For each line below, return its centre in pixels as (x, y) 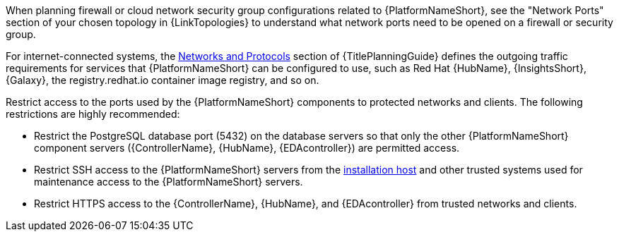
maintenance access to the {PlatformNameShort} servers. (169, 182)
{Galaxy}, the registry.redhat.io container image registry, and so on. (163, 80)
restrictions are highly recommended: (93, 114)
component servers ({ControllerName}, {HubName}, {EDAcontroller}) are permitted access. (247, 148)
